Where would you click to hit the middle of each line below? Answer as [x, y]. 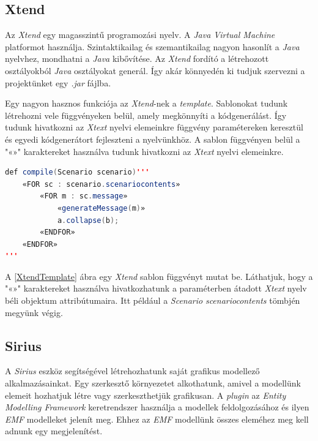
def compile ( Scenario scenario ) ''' [77, 172]
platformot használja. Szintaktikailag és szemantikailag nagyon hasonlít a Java [152, 46]
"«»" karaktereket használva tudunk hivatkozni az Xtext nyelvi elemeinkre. [144, 151]
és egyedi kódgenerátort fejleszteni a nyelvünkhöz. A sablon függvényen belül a [153, 139]
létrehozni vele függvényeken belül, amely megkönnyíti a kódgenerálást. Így [146, 115]
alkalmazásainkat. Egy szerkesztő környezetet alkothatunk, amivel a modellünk [153, 383]
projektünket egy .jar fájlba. [58, 82]
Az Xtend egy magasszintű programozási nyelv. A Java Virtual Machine [140, 35]
